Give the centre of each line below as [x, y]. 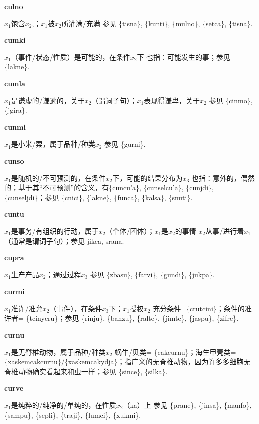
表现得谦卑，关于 [172, 100]
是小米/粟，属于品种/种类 [53, 144]
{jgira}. [16, 110]
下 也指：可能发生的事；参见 [184, 56]
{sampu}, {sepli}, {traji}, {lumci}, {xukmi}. [73, 415]
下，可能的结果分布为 [148, 177]
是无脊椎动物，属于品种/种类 [58, 351]
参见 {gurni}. [125, 144]
